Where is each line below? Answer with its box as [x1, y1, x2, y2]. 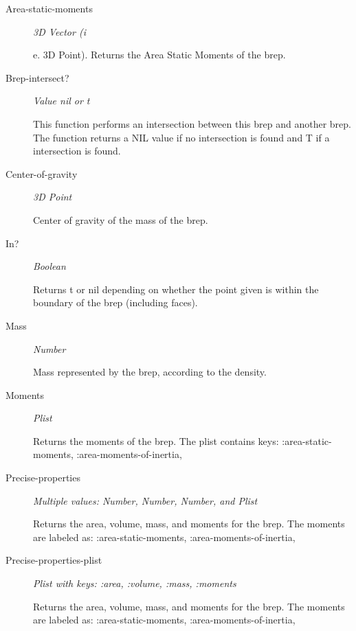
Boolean [33, 259, 66, 273]
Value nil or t [33, 93, 90, 108]
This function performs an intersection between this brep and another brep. [33, 116, 351, 130]
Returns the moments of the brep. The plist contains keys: [33, 433, 279, 448]
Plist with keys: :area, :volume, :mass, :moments [33, 576, 236, 590]
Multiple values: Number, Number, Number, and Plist [33, 493, 258, 507]
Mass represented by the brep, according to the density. [33, 365, 267, 379]
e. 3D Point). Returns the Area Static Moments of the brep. [33, 47, 286, 62]
